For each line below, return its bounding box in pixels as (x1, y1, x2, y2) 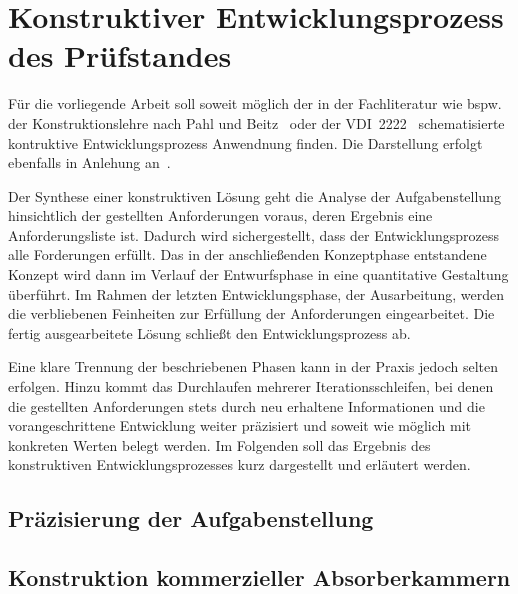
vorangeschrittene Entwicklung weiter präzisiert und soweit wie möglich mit (8, 415, 471, 436)
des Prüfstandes (8, 35, 232, 76)
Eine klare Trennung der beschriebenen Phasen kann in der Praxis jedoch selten (8, 356, 498, 377)
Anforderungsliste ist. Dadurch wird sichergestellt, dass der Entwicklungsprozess (8, 224, 500, 245)
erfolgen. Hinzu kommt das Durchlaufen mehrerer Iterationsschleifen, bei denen (8, 376, 494, 397)
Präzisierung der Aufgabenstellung (8, 503, 374, 534)
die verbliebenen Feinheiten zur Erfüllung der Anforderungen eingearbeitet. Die (8, 303, 495, 324)
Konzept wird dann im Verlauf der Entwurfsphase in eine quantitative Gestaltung (8, 264, 509, 285)
